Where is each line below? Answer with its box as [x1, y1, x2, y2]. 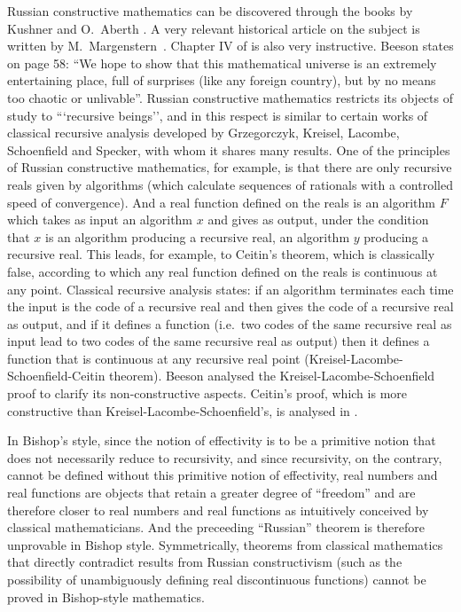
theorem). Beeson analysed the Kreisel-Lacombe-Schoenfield [109, 366, 435, 385]
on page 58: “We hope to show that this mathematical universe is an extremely [7, 53, 437, 72]
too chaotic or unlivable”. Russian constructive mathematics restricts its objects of [7, 88, 453, 106]
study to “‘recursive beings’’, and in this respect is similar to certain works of [7, 106, 428, 124]
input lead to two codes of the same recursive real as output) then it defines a [7, 332, 430, 350]
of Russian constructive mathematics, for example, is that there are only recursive [7, 158, 452, 177]
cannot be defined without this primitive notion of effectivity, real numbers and [7, 466, 438, 484]
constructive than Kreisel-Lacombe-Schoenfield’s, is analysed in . [7, 401, 358, 420]
